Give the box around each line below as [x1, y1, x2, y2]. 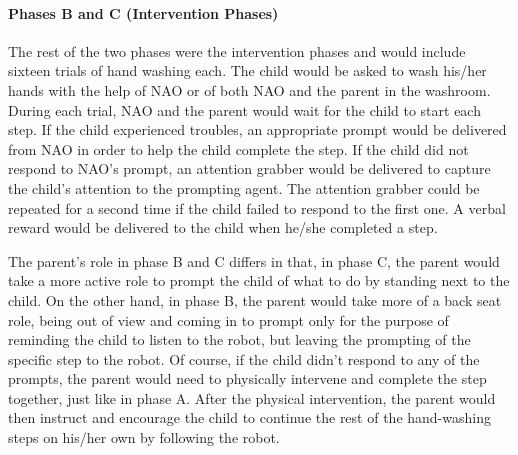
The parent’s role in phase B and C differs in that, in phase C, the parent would [8, 250, 500, 271]
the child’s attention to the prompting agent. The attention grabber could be [8, 177, 480, 198]
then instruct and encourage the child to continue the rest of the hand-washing [8, 407, 491, 428]
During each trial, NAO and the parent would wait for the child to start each [8, 99, 481, 120]
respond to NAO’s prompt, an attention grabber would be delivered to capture [8, 158, 491, 179]
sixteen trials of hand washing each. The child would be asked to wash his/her [8, 60, 487, 81]
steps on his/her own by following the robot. [8, 427, 280, 448]
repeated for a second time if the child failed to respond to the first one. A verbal [8, 197, 506, 218]
